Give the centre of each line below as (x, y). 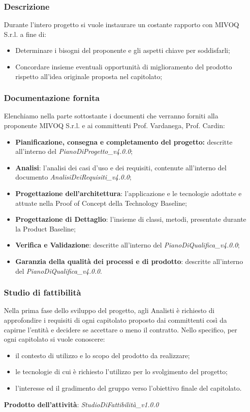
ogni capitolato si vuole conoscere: (55, 339)
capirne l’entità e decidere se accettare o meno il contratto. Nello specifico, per (121, 329)
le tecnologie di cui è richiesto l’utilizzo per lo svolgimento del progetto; (121, 371)
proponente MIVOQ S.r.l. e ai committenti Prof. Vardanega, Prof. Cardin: (115, 125)
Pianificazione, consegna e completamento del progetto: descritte (124, 141)
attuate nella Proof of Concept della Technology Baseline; (101, 203)
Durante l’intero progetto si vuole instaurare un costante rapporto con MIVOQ (122, 25)
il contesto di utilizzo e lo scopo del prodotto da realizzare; (102, 355)
